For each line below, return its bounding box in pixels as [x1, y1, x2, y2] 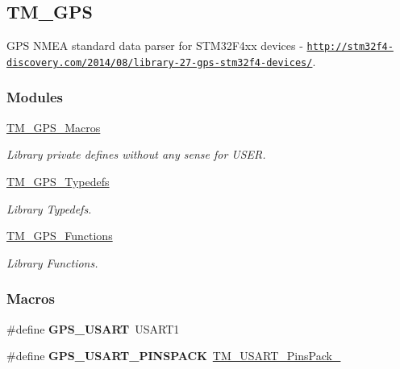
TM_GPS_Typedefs [6, 172, 110, 189]
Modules [6, 87, 63, 107]
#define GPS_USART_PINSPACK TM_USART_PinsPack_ [6, 347, 341, 364]
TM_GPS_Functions [6, 227, 113, 244]
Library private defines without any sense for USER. [6, 146, 266, 163]
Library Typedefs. [6, 200, 92, 217]
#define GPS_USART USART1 [6, 320, 180, 337]
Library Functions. [6, 254, 98, 271]
